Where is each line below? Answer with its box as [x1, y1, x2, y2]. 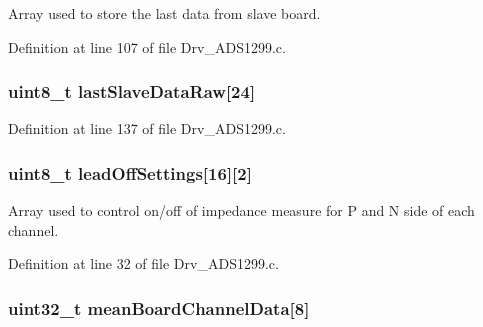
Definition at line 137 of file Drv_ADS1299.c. [8, 118, 286, 139]
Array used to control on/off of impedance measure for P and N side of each [8, 200, 475, 221]
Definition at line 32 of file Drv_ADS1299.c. [8, 253, 279, 274]
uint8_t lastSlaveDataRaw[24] [8, 79, 256, 104]
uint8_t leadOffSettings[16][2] [8, 160, 252, 185]
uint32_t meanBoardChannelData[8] [8, 295, 310, 320]
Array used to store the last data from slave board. [8, 3, 321, 23]
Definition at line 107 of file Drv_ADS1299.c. [8, 36, 286, 57]
